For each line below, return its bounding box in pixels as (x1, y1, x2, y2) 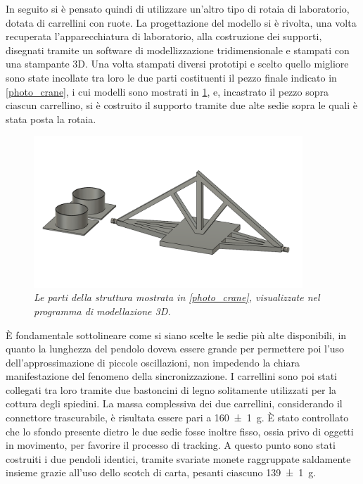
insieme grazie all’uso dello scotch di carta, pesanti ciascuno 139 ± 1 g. (6, 465, 317, 480)
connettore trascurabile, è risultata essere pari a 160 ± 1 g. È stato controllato (6, 410, 349, 425)
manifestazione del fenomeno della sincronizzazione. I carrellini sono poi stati (6, 369, 337, 383)
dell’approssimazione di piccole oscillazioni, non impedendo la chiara (6, 355, 300, 369)
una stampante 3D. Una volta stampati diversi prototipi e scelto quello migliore (6, 56, 349, 71)
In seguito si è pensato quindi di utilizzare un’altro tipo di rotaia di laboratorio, (6, 1, 350, 15)
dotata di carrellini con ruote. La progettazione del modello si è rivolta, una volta (6, 15, 357, 30)
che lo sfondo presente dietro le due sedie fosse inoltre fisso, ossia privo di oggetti (6, 423, 354, 438)
